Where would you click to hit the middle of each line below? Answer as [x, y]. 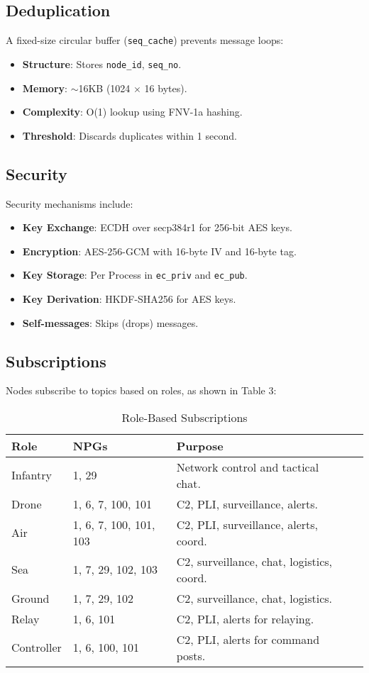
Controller [37, 647]
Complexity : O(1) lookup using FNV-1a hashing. [132, 112]
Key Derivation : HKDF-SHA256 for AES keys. [129, 298]
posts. [191, 655]
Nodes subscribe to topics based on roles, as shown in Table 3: [141, 390]
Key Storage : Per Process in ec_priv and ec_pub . [135, 275]
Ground [31, 598]
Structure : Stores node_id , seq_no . [102, 63]
